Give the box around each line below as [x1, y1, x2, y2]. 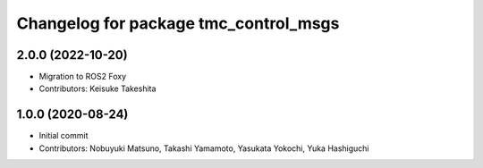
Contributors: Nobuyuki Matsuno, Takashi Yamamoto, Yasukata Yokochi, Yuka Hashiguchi [38, 143, 369, 154]
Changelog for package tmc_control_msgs [16, 13, 340, 33]
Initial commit [38, 130, 89, 141]
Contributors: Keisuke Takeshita [38, 83, 157, 94]
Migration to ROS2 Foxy [38, 71, 127, 82]
